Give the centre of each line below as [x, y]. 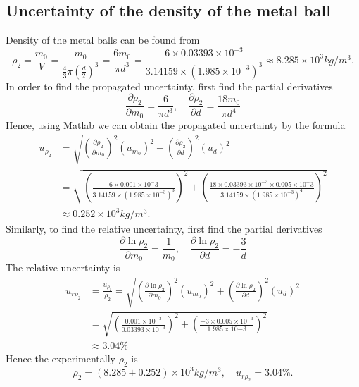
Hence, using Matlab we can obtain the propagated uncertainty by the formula [176, 124]
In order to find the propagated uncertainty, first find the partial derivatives [169, 86]
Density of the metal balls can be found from [103, 40]
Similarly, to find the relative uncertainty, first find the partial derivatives [164, 229]
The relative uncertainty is [63, 267]
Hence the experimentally [61, 358]
